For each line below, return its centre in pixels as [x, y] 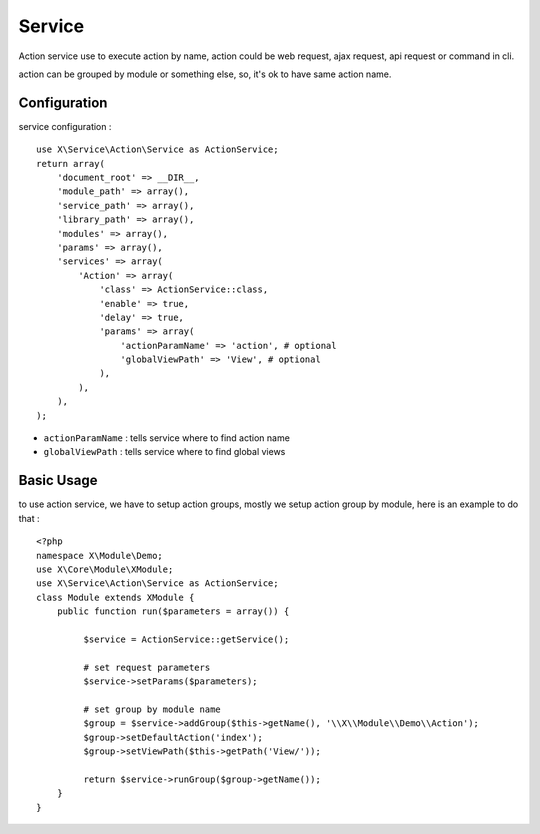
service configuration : [65, 126]
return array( [70, 163]
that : [29, 518]
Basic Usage [58, 480]
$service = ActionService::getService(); [186, 639]
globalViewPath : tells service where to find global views [164, 452]
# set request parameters [147, 667]
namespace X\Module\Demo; [100, 555]
